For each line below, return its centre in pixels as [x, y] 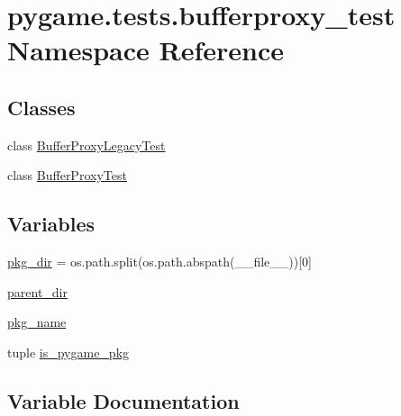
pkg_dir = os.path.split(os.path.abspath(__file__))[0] [159, 262]
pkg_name [37, 322]
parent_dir [37, 291]
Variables [51, 224]
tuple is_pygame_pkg [68, 352]
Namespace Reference [146, 50]
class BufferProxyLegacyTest [87, 145]
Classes [41, 107]
